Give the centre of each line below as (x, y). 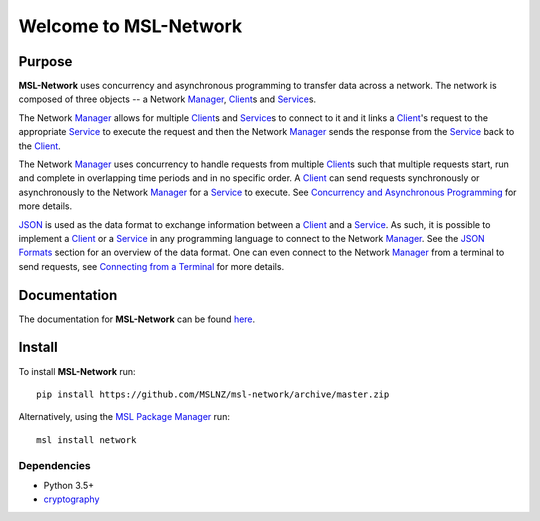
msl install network (86, 439)
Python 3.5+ (69, 485)
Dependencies (55, 465)
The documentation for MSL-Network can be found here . (137, 319)
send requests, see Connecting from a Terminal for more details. (151, 266)
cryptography (71, 499)
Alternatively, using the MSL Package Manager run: (124, 417)
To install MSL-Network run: (77, 371)
